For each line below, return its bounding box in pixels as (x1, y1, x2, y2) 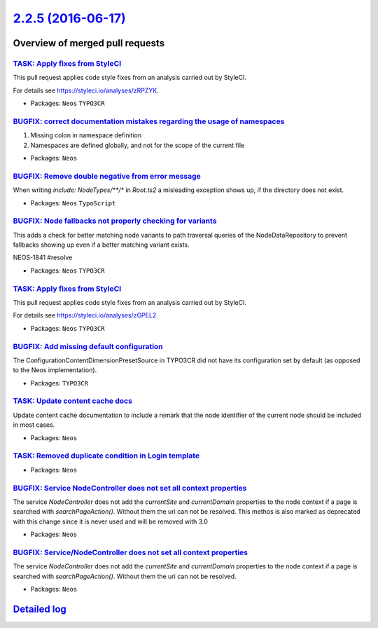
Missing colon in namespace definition (30, 131, 142, 139)
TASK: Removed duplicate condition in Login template (13, 451, 200, 460)
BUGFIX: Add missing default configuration (13, 341, 164, 351)
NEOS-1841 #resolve (13, 253, 73, 262)
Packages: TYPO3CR (30, 378, 89, 387)
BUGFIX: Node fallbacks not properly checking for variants (13, 216, 217, 226)
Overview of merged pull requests (13, 37, 165, 49)
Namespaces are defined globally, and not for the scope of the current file (30, 141, 245, 149)
